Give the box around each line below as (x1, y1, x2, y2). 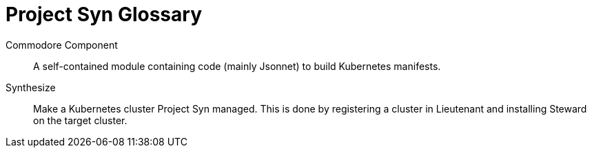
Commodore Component (6, 38, 118, 51)
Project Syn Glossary (6, 3, 203, 26)
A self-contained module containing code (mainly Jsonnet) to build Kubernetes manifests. (33, 60, 441, 72)
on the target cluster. (33, 114, 127, 126)
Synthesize (6, 81, 56, 93)
